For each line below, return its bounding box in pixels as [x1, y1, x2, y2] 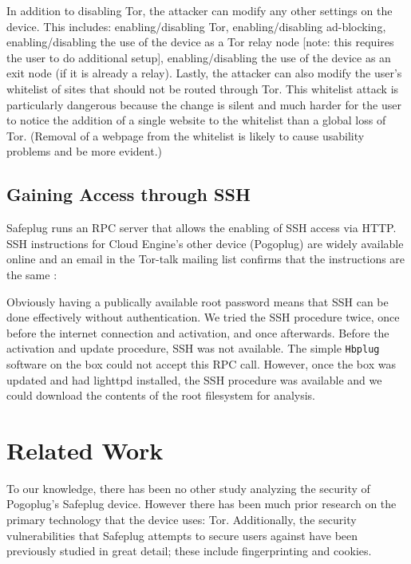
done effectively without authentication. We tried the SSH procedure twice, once [6, 309, 400, 325]
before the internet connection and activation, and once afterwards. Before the [6, 324, 389, 341]
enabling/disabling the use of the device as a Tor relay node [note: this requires [6, 34, 394, 50]
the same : [6, 266, 57, 282]
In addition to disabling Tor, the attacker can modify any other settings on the [6, 2, 393, 18]
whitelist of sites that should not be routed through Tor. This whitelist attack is [6, 80, 399, 97]
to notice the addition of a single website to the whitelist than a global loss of [6, 112, 386, 128]
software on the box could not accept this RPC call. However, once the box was [6, 355, 396, 372]
